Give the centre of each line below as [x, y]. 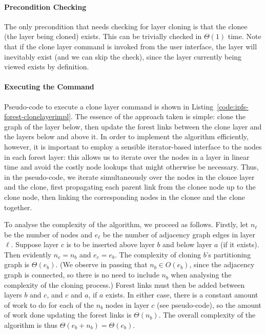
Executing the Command [49, 87]
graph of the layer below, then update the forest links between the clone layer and [133, 126]
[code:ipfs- [233, 106]
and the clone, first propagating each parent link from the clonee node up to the [130, 187]
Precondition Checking [45, 6]
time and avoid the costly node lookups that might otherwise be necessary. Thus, [131, 167]
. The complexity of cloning [158, 254]
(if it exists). [240, 244]
